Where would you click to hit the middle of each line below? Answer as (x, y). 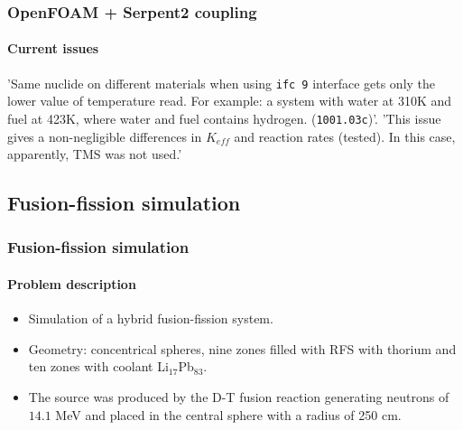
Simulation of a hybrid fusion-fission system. (151, 318)
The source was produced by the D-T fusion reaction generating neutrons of (239, 396)
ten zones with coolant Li (98, 366)
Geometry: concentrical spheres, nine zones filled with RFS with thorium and (242, 348)
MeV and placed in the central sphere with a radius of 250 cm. (228, 414)
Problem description (72, 283)
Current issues (53, 48)
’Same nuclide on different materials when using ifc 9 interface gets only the (222, 83)
